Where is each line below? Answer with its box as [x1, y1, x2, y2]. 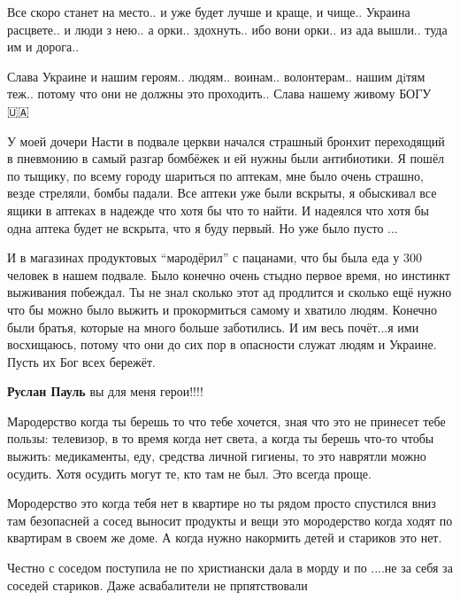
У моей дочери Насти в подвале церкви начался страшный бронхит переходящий [7, 131, 445, 150]
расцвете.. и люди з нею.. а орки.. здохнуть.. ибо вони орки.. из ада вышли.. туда [7, 19, 448, 38]
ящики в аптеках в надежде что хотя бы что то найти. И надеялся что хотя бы [7, 200, 430, 219]
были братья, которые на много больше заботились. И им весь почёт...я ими [7, 317, 419, 336]
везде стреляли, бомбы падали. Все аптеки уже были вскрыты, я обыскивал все [7, 183, 437, 202]
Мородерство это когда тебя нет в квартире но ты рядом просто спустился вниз [7, 494, 436, 512]
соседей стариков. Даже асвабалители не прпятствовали [7, 575, 308, 594]
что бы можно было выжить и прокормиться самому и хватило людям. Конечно [7, 300, 438, 318]
